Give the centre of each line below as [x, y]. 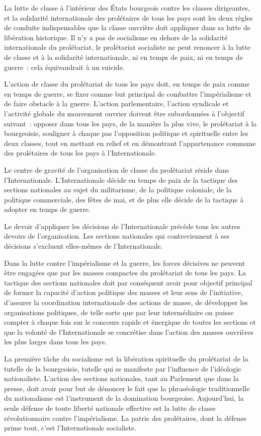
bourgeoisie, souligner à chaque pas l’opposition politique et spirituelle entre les [126, 133]
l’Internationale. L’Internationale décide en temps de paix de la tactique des [121, 179]
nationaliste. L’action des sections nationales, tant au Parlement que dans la [121, 378]
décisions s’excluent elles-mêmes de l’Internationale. [83, 246]
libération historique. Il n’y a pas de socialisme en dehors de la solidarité [116, 37]
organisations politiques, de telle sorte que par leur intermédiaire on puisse [119, 312]
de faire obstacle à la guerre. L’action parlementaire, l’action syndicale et [116, 103]
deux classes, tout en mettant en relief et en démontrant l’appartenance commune [130, 143]
